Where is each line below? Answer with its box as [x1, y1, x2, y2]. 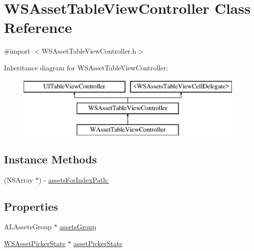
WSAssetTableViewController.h [41, 46, 137, 56]
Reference [4, 17, 72, 37]
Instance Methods [4, 151, 97, 166]
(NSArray [4, 174, 33, 185]
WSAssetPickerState [4, 238, 66, 249]
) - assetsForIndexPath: [38, 174, 109, 185]
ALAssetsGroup [4, 221, 52, 232]
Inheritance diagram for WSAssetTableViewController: [4, 62, 169, 72]
